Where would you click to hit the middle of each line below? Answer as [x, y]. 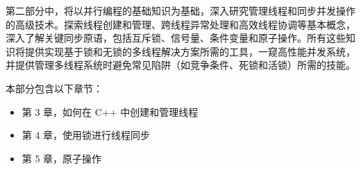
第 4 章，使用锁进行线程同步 [86, 135]
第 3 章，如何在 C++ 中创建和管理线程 [110, 111]
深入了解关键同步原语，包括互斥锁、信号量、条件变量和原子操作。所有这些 [176, 38]
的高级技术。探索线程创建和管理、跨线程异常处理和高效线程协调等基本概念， [180, 24]
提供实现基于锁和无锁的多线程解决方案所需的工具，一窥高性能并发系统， [190, 51]
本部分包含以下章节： [54, 88]
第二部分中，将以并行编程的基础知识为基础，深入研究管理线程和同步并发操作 [180, 10]
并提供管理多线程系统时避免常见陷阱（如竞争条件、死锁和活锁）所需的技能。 [180, 65]
